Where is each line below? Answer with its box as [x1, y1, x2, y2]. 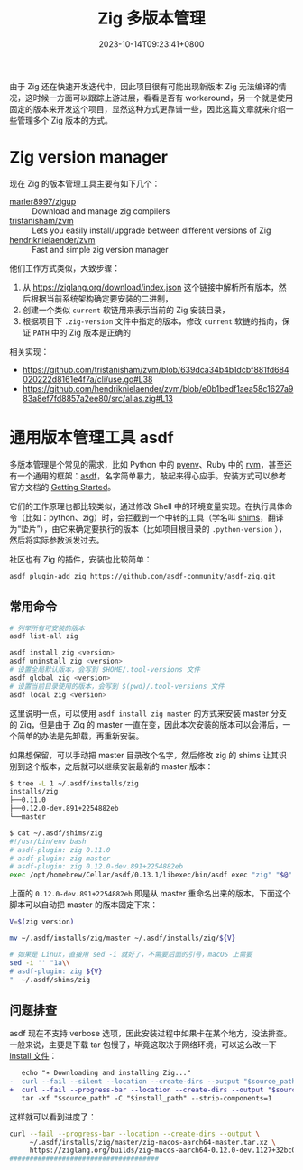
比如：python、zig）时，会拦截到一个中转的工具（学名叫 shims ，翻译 [24, 512, 284, 523]
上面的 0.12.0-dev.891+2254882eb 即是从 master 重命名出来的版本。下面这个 [9, 888, 291, 899]
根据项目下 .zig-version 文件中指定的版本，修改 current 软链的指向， [22, 315, 282, 326]
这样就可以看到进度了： [9, 1111, 96, 1122]
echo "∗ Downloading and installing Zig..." [21, 1069, 192, 1078]
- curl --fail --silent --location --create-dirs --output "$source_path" [9, 1077, 300, 1086]
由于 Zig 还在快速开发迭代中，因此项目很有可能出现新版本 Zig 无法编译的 [9, 80, 280, 91]
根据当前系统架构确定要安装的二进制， [30, 292, 173, 303]
